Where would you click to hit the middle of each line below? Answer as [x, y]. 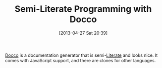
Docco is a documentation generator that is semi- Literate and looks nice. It [81, 55]
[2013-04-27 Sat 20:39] [83, 33]
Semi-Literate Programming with [83, 9]
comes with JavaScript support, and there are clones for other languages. [81, 60]
